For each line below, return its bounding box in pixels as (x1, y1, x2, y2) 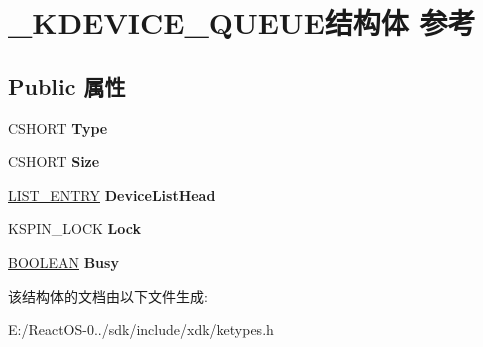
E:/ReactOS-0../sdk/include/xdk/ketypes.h (8, 319, 274, 340)
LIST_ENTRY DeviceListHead (8, 184, 216, 205)
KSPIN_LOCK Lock (8, 218, 141, 239)
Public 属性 (8, 70, 126, 101)
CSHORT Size (8, 151, 100, 172)
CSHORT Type (8, 117, 108, 138)
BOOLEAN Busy (8, 251, 119, 272)
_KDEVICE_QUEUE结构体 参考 (8, 2, 476, 43)
